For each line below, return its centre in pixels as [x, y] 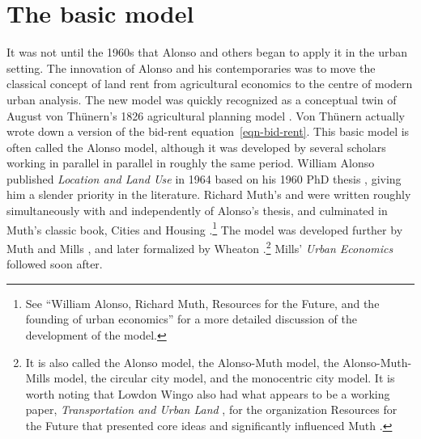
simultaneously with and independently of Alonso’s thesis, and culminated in [197, 211]
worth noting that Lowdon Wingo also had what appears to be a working [208, 393]
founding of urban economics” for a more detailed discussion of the [191, 319]
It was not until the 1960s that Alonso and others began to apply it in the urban [207, 52]
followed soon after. [55, 264]
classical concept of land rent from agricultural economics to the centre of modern [210, 84]
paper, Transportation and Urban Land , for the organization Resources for [211, 409]
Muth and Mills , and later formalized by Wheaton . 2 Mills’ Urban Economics [200, 247]
